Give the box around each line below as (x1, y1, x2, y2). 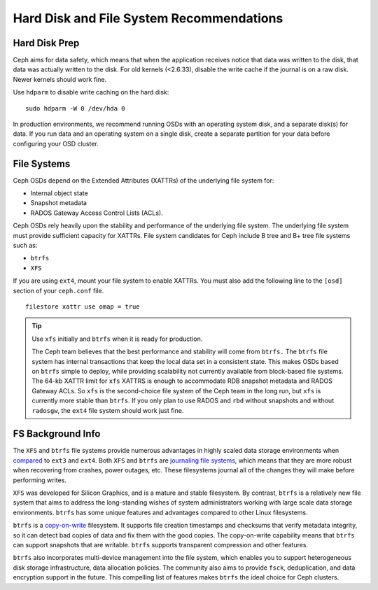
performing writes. (13, 476, 66, 484)
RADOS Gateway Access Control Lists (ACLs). (30, 209, 164, 217)
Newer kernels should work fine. (13, 75, 107, 83)
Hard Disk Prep (13, 37, 80, 49)
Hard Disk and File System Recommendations (13, 10, 283, 26)
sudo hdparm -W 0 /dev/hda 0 (25, 104, 125, 112)
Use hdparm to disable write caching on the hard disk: (13, 88, 169, 97)
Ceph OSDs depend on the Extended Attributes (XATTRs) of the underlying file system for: (13, 176, 274, 185)
